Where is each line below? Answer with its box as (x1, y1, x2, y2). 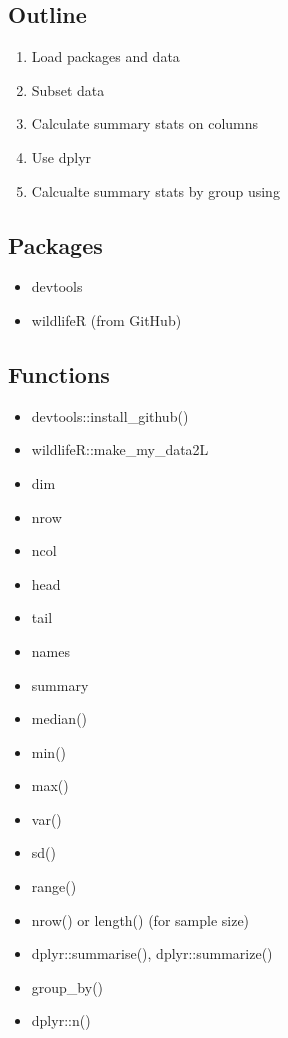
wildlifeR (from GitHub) (31, 309, 182, 330)
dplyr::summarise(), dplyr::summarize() (31, 943, 273, 964)
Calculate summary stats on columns (31, 113, 259, 134)
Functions (8, 358, 110, 389)
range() (31, 876, 77, 897)
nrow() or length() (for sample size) (31, 909, 250, 930)
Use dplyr (31, 146, 92, 167)
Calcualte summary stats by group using (31, 180, 280, 201)
